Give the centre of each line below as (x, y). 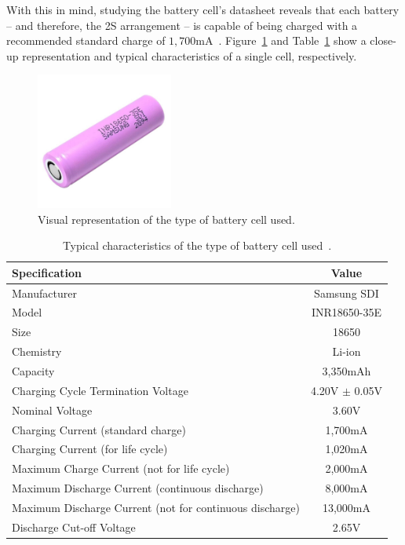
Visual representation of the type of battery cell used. (166, 219)
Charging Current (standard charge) (99, 429)
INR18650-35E (347, 312)
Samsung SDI (347, 293)
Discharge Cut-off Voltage (74, 527)
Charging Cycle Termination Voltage (100, 390)
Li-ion (347, 351)
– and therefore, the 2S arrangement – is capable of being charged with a (182, 25)
